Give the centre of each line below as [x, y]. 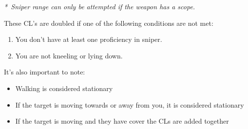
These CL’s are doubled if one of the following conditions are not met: [109, 23]
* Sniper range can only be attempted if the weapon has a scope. [100, 6]
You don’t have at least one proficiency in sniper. [89, 39]
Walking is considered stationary [64, 88]
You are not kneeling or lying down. [69, 55]
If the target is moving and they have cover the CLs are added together [122, 121]
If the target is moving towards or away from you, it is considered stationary [130, 104]
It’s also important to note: [45, 72]
